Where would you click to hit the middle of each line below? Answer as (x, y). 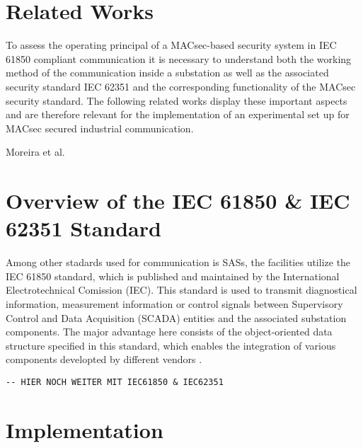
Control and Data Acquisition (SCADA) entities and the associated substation (176, 317)
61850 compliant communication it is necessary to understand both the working (179, 58)
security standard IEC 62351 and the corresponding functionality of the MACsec (181, 86)
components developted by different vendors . (104, 359)
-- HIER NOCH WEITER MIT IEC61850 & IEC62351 (115, 382)
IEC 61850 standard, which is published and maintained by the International (173, 276)
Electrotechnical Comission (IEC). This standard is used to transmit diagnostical (181, 290)
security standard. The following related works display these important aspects (177, 100)
